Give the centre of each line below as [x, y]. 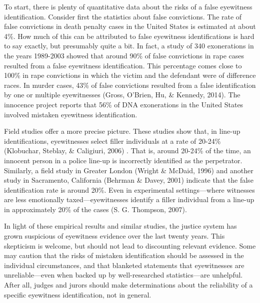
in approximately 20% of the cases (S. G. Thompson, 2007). [95, 209]
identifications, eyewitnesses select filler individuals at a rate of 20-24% [112, 141]
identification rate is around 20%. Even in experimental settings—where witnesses [129, 189]
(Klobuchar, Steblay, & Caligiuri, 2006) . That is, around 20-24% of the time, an [127, 151]
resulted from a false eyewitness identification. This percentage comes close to [123, 65]
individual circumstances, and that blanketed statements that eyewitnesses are [124, 265]
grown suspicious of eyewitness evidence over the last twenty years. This [114, 236]
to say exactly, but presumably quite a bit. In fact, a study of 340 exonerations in [129, 46]
